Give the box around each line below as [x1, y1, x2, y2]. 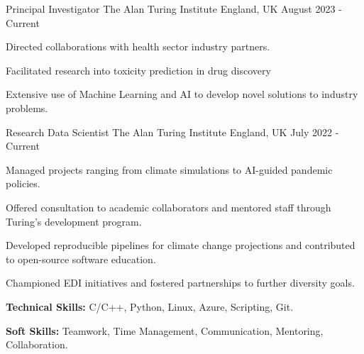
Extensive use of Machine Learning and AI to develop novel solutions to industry [6, 87, 358, 101]
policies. [6, 176, 40, 191]
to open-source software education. [6, 251, 156, 266]
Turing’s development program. [6, 214, 142, 228]
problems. [6, 100, 48, 115]
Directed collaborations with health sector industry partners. [6, 39, 270, 54]
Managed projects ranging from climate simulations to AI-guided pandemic [6, 162, 333, 177]
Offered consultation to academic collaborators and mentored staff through [6, 199, 331, 214]
